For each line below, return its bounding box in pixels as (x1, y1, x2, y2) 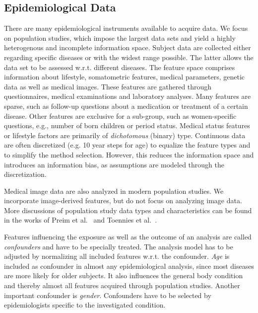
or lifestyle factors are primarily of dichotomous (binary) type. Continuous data (4, 130, 246, 140)
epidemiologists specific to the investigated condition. (4, 300, 166, 310)
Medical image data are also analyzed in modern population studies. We (4, 185, 224, 196)
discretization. (4, 169, 47, 179)
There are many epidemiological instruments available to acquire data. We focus (4, 23, 248, 33)
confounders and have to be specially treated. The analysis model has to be (4, 241, 233, 251)
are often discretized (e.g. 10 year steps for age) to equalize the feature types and (4, 140, 251, 150)
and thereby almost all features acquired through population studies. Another (4, 280, 240, 291)
